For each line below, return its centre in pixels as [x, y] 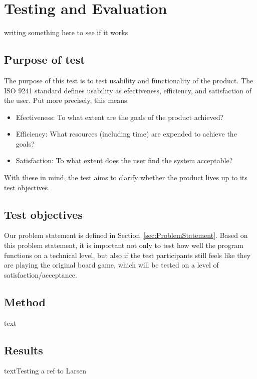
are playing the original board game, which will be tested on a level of [111, 265]
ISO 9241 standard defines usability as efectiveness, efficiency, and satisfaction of [128, 90]
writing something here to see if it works [66, 32]
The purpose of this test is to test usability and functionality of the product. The [129, 80]
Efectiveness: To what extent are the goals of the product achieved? [120, 117]
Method [25, 301]
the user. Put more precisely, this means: [67, 100]
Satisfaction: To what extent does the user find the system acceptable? [124, 160]
